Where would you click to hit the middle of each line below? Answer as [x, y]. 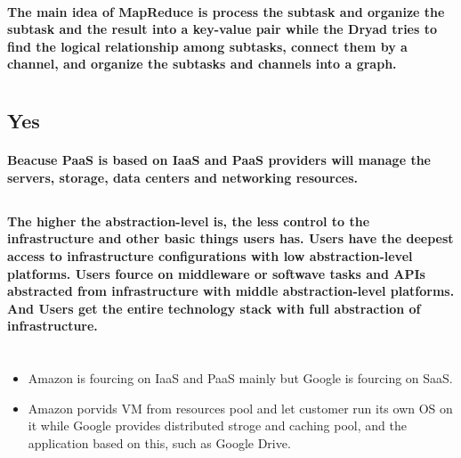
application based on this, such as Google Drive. [159, 442]
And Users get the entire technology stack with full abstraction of [214, 308]
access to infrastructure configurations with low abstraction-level [210, 255]
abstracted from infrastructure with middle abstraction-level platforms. [231, 291]
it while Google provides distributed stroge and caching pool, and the [217, 425]
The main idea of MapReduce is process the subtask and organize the [226, 11]
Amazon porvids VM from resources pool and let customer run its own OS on [240, 408]
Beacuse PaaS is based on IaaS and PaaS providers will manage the [219, 160]
